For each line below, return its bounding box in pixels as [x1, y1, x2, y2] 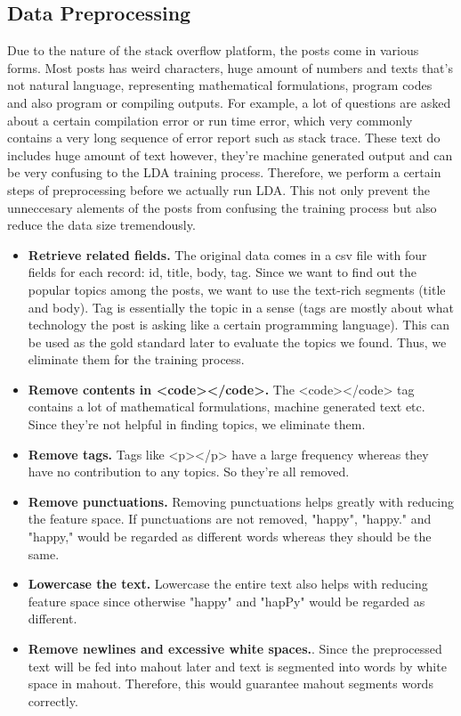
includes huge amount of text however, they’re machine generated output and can [7, 145, 453, 164]
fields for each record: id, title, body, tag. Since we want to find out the [28, 263, 417, 281]
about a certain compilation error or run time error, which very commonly [7, 110, 413, 129]
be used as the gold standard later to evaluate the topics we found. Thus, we [28, 332, 447, 351]
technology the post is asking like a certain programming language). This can [28, 315, 450, 334]
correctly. [28, 691, 78, 710]
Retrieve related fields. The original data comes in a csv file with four [28, 245, 427, 264]
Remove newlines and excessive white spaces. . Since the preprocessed [28, 639, 442, 658]
